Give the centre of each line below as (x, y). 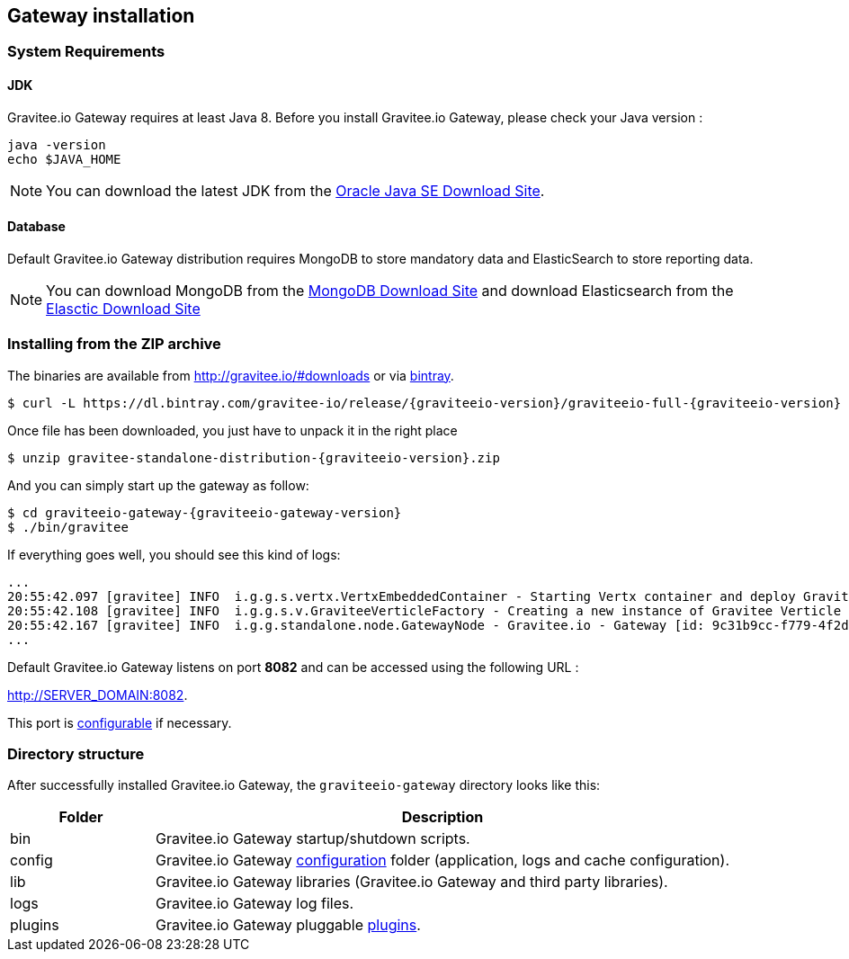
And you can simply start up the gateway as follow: (158, 485)
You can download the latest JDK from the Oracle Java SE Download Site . (295, 190)
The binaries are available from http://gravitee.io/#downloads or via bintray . (231, 375)
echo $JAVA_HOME (64, 159)
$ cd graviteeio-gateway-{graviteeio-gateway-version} (205, 512)
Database (36, 227)
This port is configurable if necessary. (120, 722)
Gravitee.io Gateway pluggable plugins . (288, 925)
